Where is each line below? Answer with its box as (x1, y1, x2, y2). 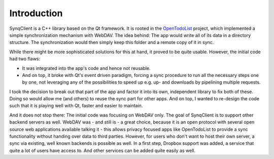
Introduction (9, 8, 63, 19)
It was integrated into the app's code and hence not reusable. (22, 65, 151, 71)
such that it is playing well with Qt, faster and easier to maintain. (9, 103, 143, 109)
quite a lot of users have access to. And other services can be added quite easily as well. (9, 147, 195, 153)
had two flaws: (9, 56, 41, 62)
